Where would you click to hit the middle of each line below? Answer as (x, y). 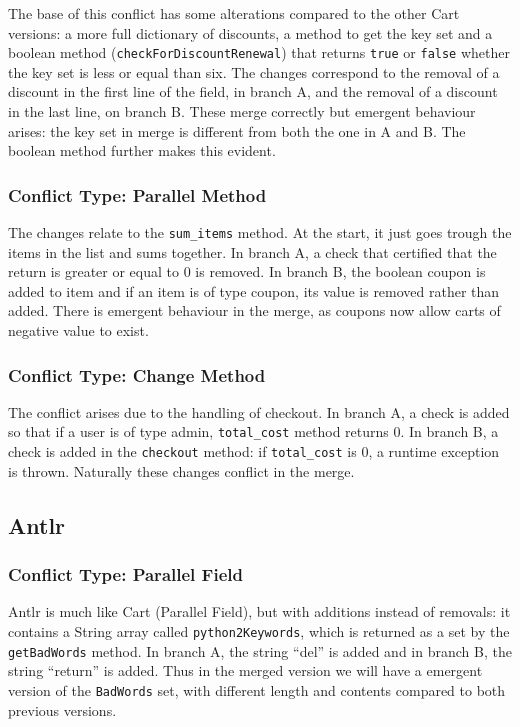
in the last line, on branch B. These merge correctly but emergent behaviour (242, 111)
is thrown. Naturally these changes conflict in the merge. (181, 470)
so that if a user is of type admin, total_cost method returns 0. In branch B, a (253, 431)
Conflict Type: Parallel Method (137, 194)
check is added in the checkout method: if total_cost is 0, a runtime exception (254, 451)
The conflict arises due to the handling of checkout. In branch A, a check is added (259, 411)
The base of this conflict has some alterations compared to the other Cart (234, 13)
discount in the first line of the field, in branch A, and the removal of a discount (253, 91)
